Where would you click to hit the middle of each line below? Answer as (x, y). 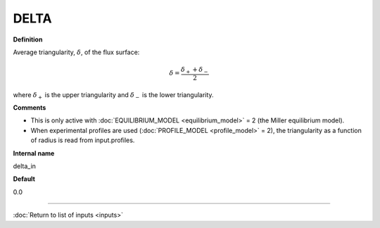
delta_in (25, 166)
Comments (30, 108)
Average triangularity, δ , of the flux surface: (76, 52)
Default (24, 179)
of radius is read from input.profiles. (83, 140)
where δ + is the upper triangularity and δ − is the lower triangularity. (113, 95)
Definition (28, 39)
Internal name (34, 153)
